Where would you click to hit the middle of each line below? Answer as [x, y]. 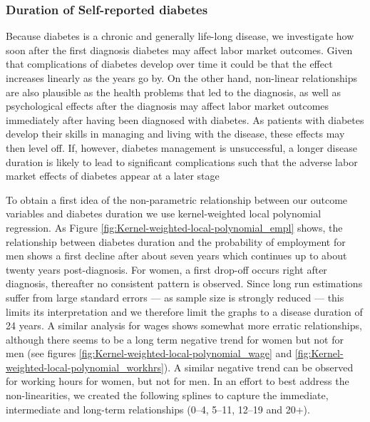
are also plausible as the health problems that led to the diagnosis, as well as [174, 92]
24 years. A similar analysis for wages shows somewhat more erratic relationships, [184, 325]
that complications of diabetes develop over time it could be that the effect [169, 64]
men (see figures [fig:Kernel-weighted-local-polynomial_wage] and [149, 353]
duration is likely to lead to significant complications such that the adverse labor [182, 161]
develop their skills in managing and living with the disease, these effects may [175, 134]
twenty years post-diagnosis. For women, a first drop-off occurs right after [166, 269]
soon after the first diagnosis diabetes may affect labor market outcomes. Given [179, 50]
